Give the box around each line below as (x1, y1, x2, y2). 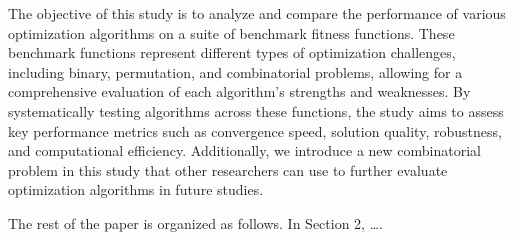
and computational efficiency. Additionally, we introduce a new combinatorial (8, 140, 482, 161)
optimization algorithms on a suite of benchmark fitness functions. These (8, 22, 455, 43)
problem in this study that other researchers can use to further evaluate (8, 159, 448, 180)
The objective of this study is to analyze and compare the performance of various (8, 3, 506, 23)
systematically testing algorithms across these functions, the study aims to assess (8, 100, 504, 121)
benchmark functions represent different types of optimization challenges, (8, 42, 456, 63)
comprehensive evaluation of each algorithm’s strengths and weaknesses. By (8, 81, 471, 102)
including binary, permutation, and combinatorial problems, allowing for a (8, 61, 463, 82)
